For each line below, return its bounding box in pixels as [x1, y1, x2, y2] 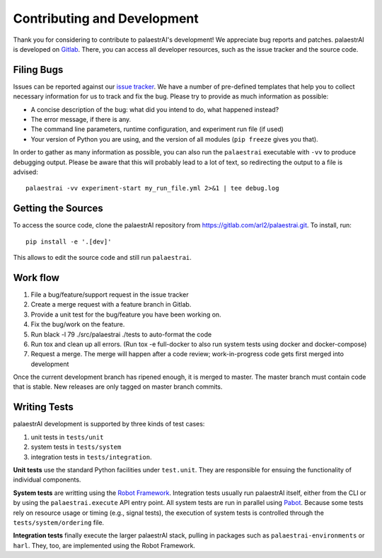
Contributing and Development [13, 11, 199, 26]
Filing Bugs [13, 64, 64, 76]
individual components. [13, 475, 81, 484]
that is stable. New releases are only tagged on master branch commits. [13, 382, 223, 391]
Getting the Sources [13, 203, 104, 215]
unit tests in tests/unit [30, 433, 104, 441]
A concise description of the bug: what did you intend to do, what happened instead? [30, 105, 279, 113]
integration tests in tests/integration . [30, 452, 152, 461]
